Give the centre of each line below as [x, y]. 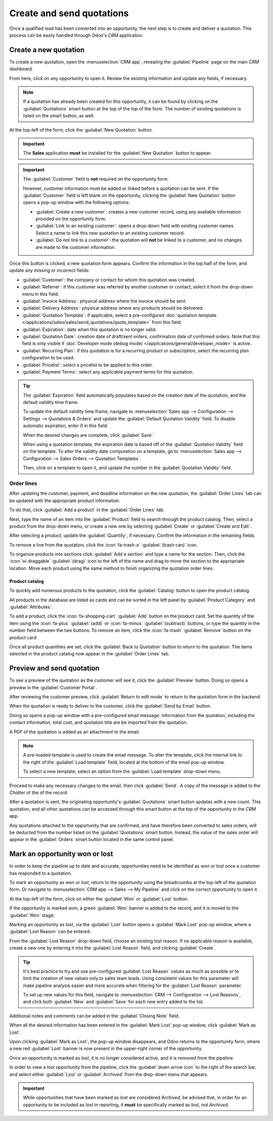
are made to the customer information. [76, 247]
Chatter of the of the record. [39, 793]
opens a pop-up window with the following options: [76, 202]
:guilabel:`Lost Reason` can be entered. [50, 932]
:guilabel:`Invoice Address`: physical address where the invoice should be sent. [104, 301]
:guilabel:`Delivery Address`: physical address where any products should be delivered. [113, 308]
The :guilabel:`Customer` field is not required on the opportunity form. [96, 179]
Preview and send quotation [54, 668]
